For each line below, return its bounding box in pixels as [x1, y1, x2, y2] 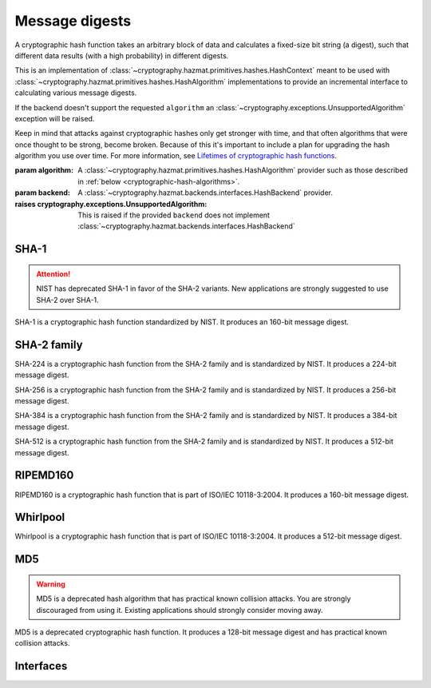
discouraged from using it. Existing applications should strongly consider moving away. [36, 605, 323, 614]
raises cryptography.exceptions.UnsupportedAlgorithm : [14, 199, 208, 209]
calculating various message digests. [14, 88, 137, 97]
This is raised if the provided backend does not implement [77, 210, 271, 220]
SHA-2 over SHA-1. [36, 295, 99, 304]
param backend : [14, 188, 71, 197]
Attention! [36, 268, 71, 279]
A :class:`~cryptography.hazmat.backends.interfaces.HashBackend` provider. [77, 188, 333, 197]
